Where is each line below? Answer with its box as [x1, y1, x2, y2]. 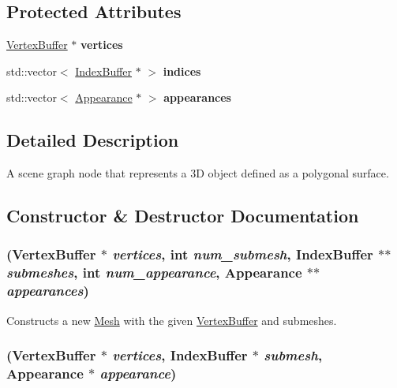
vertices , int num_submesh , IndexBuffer [112, 244, 373, 264]
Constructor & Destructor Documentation [6, 203, 359, 228]
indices [163, 62, 201, 79]
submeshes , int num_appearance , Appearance [6, 263, 302, 282]
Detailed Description [6, 128, 179, 152]
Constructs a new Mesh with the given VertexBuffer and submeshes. [6, 312, 337, 328]
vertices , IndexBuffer [112, 345, 248, 365]
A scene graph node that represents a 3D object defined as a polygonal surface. [6, 165, 389, 181]
